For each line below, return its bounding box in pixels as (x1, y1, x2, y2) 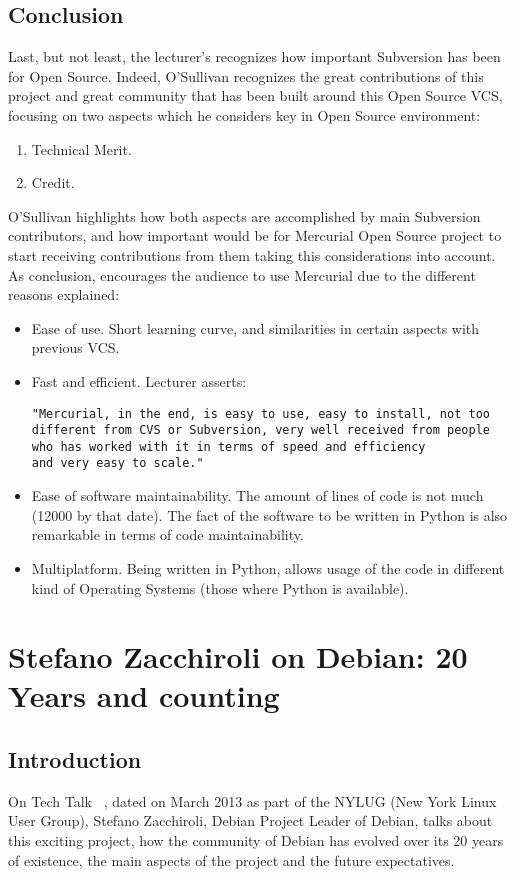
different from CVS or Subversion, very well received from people (31, 423, 490, 438)
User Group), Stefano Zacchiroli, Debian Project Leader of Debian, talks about (8, 810, 493, 831)
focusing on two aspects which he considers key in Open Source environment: (8, 104, 481, 125)
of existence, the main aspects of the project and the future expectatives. (8, 849, 455, 870)
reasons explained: (8, 284, 120, 305)
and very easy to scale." (31, 456, 204, 471)
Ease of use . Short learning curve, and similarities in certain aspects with (31, 317, 480, 338)
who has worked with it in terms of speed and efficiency (31, 439, 426, 454)
